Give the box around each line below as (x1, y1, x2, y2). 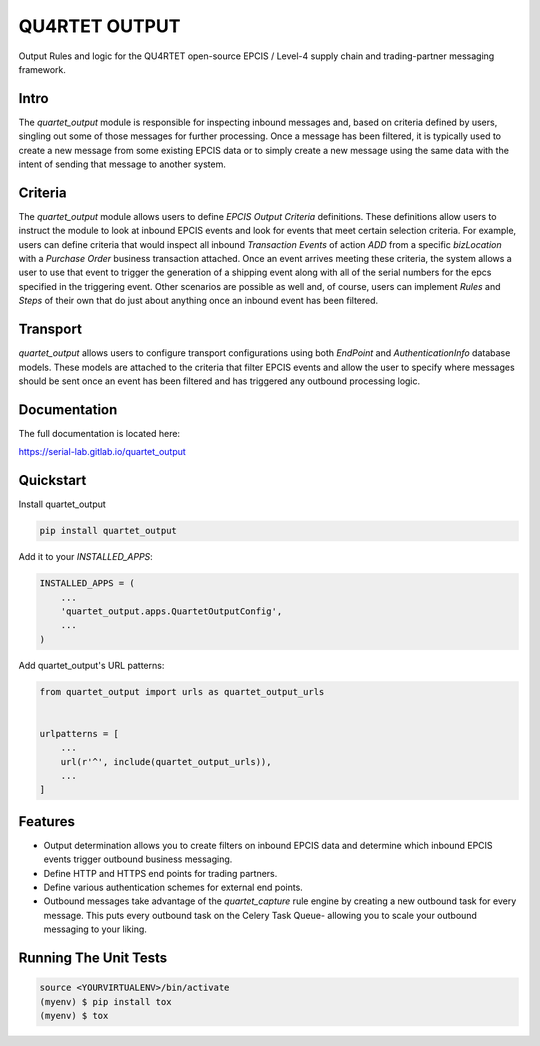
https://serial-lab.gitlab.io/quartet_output (18, 446, 187, 458)
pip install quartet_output (39, 525, 177, 537)
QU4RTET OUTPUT (18, 15, 181, 37)
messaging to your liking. (43, 923, 147, 935)
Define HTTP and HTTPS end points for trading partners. (43, 867, 278, 879)
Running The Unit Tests (18, 950, 168, 967)
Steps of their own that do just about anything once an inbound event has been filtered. (18, 295, 379, 307)
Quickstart (18, 472, 87, 489)
